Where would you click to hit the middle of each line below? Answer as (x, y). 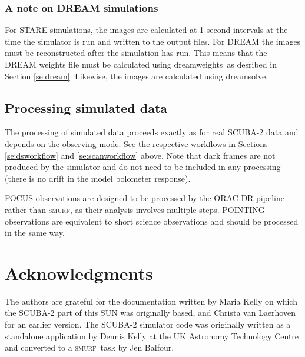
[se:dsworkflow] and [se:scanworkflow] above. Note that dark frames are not (140, 155)
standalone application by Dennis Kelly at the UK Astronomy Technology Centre (152, 336)
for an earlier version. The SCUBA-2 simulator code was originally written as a (148, 324)
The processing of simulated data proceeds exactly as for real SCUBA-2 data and (152, 132)
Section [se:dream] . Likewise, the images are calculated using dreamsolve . (137, 76)
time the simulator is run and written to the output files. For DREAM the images (153, 41)
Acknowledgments (79, 273)
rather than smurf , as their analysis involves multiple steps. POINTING (135, 209)
